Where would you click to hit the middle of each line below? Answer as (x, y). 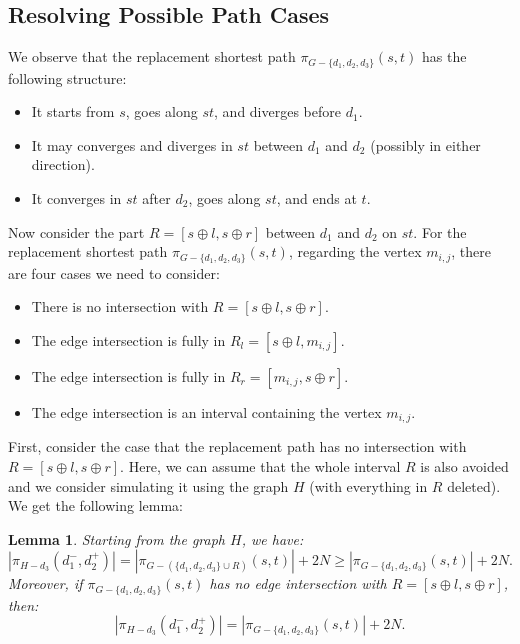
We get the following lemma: (95, 505)
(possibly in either (425, 144)
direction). (63, 164)
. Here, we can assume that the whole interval (260, 465)
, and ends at (316, 198)
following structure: (67, 77)
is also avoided (464, 465)
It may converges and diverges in (132, 144)
